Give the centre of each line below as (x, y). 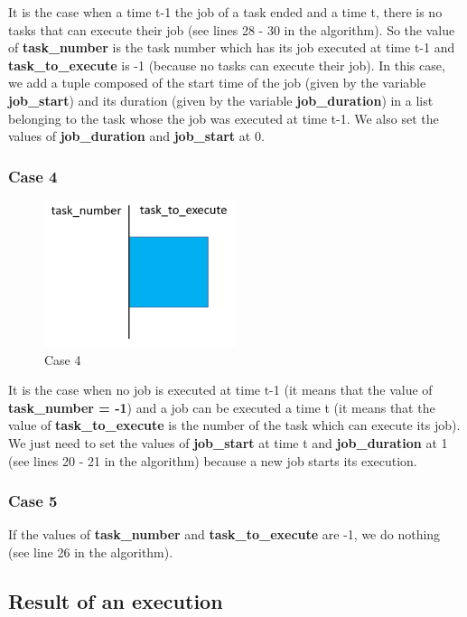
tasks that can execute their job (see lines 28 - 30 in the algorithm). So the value (232, 29)
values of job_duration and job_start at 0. (136, 136)
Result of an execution (116, 601)
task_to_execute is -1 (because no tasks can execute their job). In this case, (227, 65)
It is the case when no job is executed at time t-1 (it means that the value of (220, 390)
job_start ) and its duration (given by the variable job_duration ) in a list (221, 100)
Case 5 (33, 501)
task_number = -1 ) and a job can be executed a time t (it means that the (222, 407)
